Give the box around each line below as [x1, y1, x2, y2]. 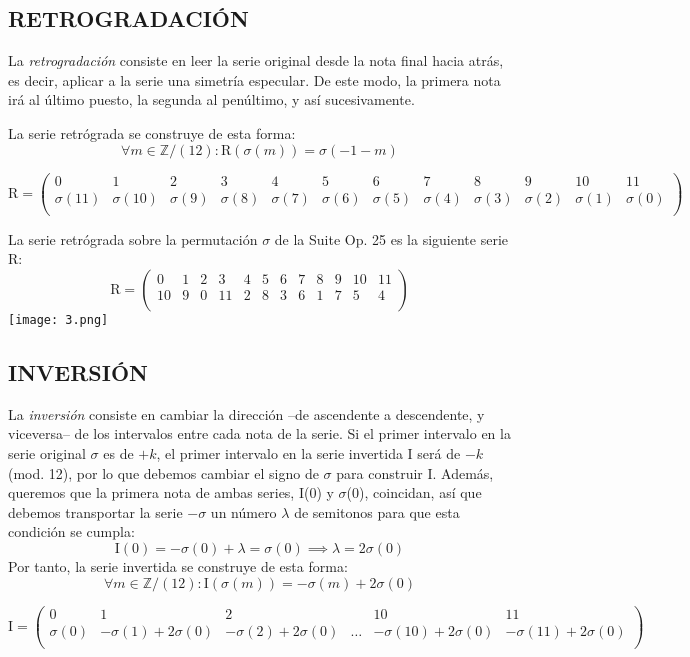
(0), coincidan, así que [346, 482, 482, 503]
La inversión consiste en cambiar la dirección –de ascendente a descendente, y [8, 403, 485, 424]
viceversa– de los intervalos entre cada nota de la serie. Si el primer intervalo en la [8, 423, 511, 444]
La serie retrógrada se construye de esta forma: [8, 122, 296, 143]
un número [210, 501, 277, 522]
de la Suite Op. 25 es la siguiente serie [274, 228, 508, 249]
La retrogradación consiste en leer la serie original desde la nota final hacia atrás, [8, 50, 504, 71]
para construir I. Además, [336, 462, 494, 483]
